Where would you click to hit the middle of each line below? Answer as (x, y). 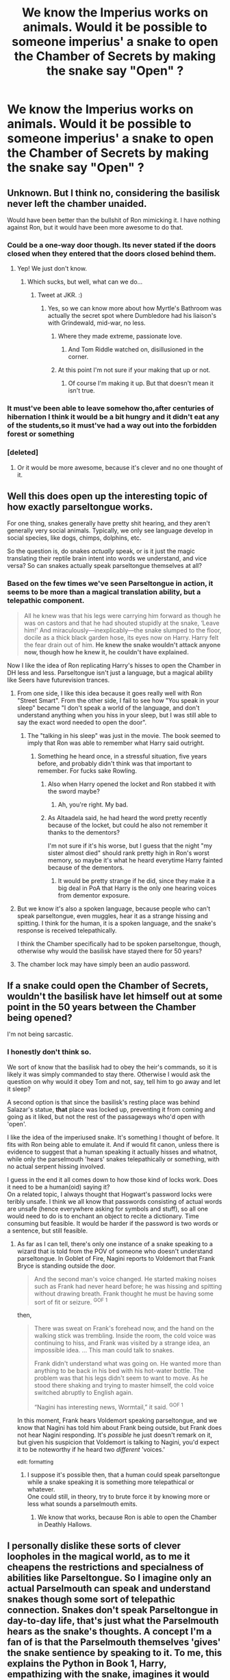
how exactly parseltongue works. (80, 507)
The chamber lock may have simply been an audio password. (103, 964)
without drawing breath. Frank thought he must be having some (124, 1294)
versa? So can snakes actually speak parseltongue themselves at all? (104, 566)
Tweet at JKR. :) (60, 295)
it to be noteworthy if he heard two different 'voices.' (91, 1450)
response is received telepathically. (67, 930)
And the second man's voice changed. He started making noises (125, 1278)
